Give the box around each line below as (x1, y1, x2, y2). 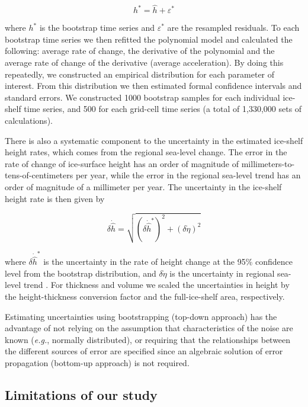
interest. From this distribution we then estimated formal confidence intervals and (5, 79, 302, 92)
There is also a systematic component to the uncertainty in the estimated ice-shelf (5, 134, 303, 146)
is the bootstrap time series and (39, 21, 155, 34)
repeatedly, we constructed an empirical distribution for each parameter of (5, 68, 275, 80)
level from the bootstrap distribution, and (5, 267, 156, 279)
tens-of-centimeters (5, 169, 73, 181)
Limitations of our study (5, 385, 158, 403)
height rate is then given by (5, 192, 105, 204)
